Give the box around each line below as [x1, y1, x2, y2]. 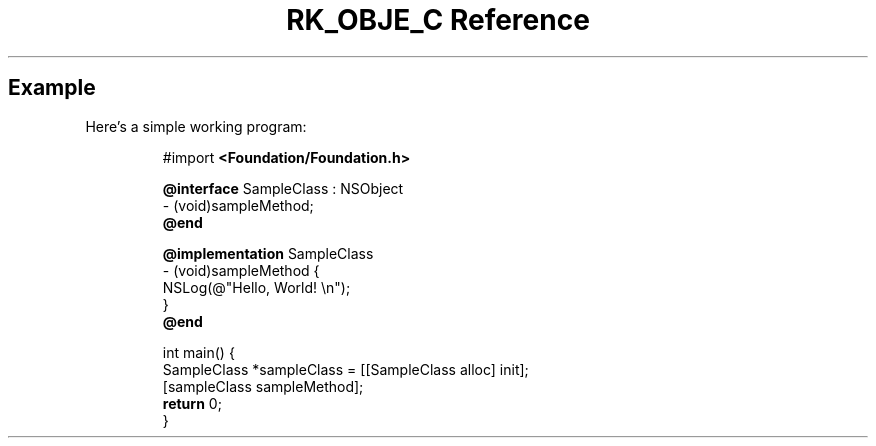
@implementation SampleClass [162, 244, 374, 262]
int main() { [162, 343, 235, 361]
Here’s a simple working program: [85, 117, 307, 135]
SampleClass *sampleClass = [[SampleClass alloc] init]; [162, 360, 529, 378]
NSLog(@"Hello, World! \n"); [162, 278, 351, 296]
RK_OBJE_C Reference [286, 3, 590, 37]
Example [8, 75, 96, 101]
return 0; [162, 394, 222, 412]
